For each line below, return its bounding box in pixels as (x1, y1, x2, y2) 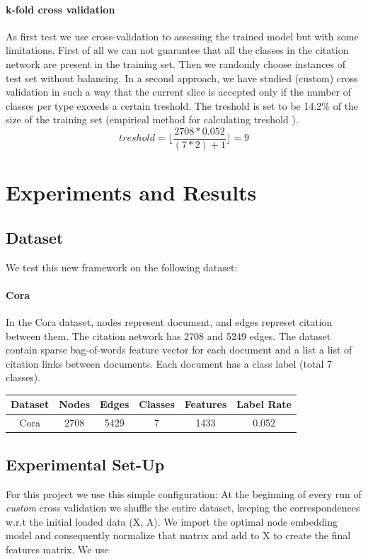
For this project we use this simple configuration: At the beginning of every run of (6, 486, 362, 501)
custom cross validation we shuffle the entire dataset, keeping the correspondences (6, 500, 360, 515)
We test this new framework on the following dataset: (6, 259, 238, 274)
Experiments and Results (6, 178, 257, 207)
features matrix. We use (6, 541, 109, 556)
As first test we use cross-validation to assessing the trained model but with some (6, 28, 359, 43)
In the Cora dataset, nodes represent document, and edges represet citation (6, 314, 333, 329)
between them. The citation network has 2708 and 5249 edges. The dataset (6, 328, 331, 343)
